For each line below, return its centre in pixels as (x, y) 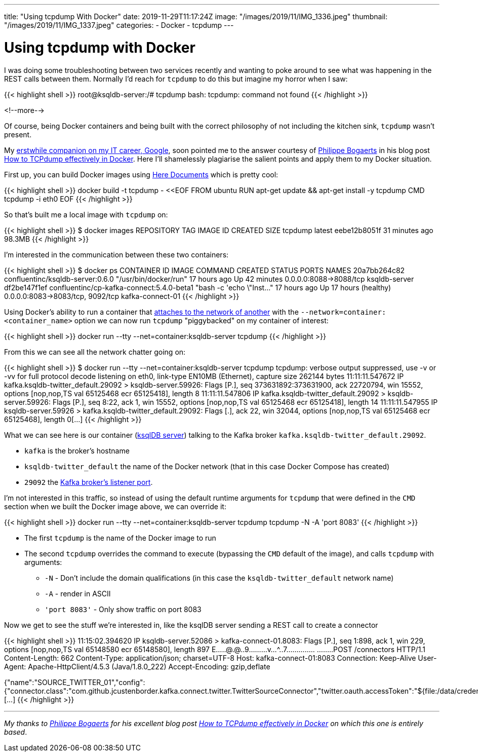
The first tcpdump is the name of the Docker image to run (120, 538)
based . (16, 732)
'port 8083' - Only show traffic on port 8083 (123, 609)
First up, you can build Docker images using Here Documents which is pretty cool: (141, 174)
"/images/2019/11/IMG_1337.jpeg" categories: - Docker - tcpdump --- (119, 25)
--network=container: (343, 312)
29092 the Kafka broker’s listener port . (89, 482)
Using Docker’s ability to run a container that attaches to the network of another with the (151, 312)
